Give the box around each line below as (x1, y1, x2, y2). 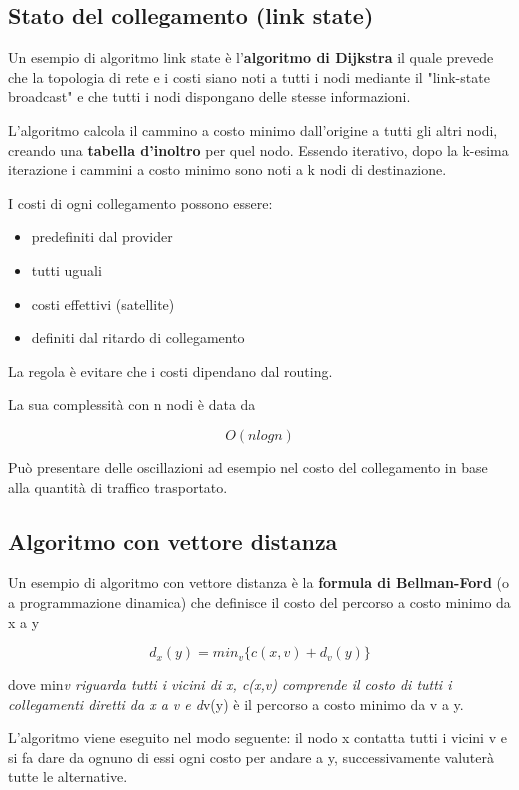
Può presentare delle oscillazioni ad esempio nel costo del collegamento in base (8, 456, 488, 477)
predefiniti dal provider (31, 226, 173, 247)
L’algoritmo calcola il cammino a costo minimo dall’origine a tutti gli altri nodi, (8, 119, 498, 140)
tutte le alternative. (8, 766, 128, 787)
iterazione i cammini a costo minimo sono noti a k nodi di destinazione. (8, 159, 447, 180)
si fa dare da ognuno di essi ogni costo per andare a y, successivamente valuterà (8, 746, 494, 767)
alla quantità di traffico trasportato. (8, 476, 228, 497)
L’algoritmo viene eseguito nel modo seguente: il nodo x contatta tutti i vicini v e (8, 727, 507, 748)
